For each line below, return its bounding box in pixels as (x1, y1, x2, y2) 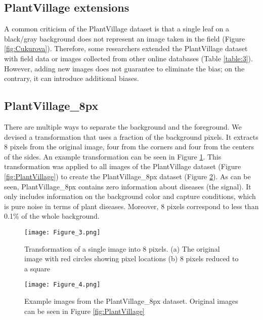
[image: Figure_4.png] (24, 281, 101, 289)
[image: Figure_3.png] (24, 228, 101, 236)
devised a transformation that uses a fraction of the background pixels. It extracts (4, 131, 258, 142)
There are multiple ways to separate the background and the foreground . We (4, 121, 242, 132)
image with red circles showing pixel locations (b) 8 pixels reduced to (24, 253, 239, 264)
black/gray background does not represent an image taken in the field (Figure (4, 33, 245, 44)
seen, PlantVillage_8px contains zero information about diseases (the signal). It (4, 181, 251, 191)
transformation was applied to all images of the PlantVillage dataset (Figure (4, 161, 241, 172)
